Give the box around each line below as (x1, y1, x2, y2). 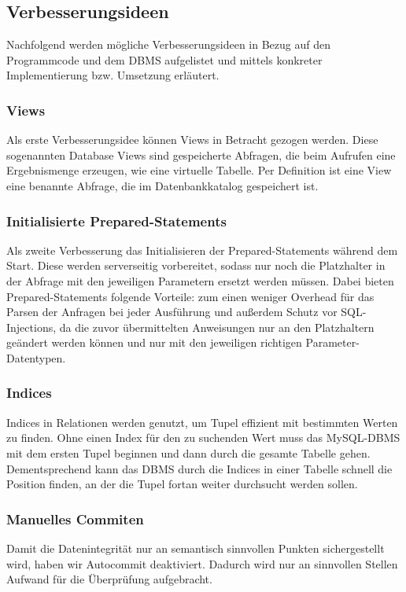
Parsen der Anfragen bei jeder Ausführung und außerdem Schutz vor (6, 303, 338, 320)
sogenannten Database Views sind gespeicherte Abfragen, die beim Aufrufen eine (6, 146, 396, 163)
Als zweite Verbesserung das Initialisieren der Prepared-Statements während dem (6, 241, 398, 258)
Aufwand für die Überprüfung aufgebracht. (6, 571, 212, 587)
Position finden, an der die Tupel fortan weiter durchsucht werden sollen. (6, 476, 358, 492)
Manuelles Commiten (6, 509, 144, 528)
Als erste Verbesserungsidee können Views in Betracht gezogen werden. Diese (6, 131, 378, 148)
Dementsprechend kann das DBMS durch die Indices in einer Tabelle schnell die (6, 460, 393, 476)
